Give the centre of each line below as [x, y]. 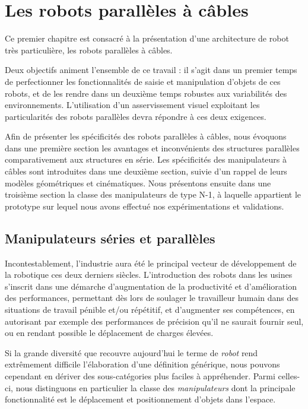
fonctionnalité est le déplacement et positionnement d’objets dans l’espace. [140, 399]
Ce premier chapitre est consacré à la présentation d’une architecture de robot [147, 38]
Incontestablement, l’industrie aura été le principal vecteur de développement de [151, 263]
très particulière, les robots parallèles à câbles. [89, 50]
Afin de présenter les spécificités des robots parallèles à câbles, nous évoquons [146, 136]
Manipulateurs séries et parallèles [110, 238]
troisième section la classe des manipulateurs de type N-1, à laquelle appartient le [153, 194]
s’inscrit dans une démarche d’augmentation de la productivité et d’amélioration [151, 286]
